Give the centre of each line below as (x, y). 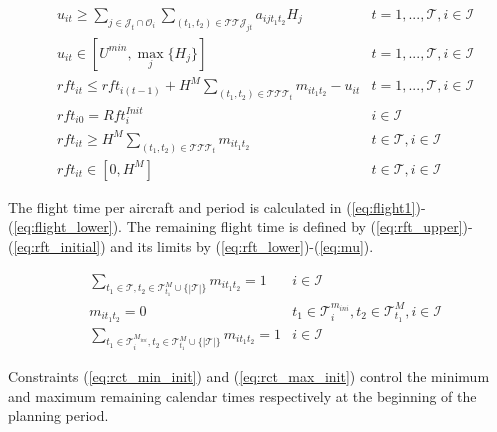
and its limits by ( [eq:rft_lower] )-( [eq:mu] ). (242, 246)
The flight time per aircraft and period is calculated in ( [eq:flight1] (212, 206)
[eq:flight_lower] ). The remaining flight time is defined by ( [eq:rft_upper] (238, 226)
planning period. (58, 415)
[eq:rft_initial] (57, 246)
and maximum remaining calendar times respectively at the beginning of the (242, 395)
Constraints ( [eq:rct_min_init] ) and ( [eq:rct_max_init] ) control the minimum (249, 376)
